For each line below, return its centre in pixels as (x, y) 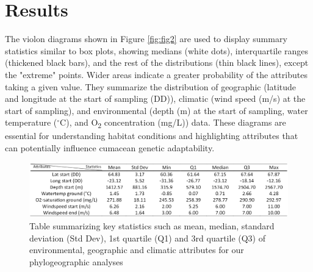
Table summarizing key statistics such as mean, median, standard (152, 226)
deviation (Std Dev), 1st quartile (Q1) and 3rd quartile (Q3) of (148, 238)
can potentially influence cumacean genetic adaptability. (110, 148)
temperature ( (31, 122)
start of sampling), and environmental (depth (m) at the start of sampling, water (156, 110)
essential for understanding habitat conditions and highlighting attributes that (152, 136)
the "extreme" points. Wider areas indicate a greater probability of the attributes (156, 74)
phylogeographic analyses (76, 261)
